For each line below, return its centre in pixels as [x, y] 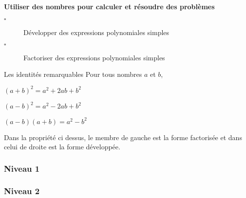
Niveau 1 [22, 168]
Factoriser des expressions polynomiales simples [94, 58]
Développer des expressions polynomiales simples [96, 32]
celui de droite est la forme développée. [62, 147]
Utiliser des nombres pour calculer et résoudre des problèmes [109, 6]
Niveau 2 [22, 190]
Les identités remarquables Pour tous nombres [73, 74]
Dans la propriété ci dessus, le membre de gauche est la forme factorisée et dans [123, 137]
